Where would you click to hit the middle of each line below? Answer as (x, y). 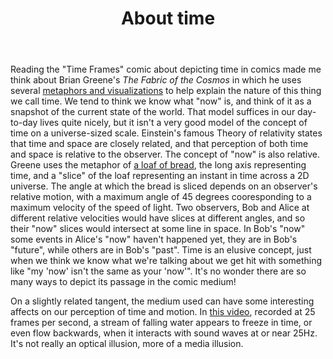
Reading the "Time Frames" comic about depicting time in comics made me (166, 69)
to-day (24, 123)
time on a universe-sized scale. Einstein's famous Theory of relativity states (166, 133)
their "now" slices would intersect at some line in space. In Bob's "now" (158, 229)
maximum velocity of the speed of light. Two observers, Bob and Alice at (160, 208)
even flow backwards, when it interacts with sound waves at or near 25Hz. (164, 333)
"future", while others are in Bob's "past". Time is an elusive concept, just (161, 250)
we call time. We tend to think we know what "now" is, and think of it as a (161, 101)
